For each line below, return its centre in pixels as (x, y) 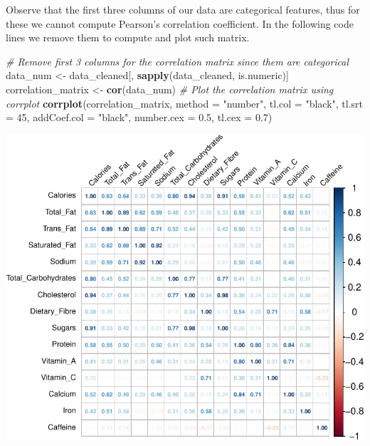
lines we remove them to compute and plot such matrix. (128, 37)
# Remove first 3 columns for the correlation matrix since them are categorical (178, 61)
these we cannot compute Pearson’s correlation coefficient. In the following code (180, 23)
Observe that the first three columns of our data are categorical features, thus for (183, 9)
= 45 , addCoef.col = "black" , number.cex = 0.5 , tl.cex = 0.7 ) (139, 117)
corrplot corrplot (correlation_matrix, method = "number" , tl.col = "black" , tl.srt (185, 103)
